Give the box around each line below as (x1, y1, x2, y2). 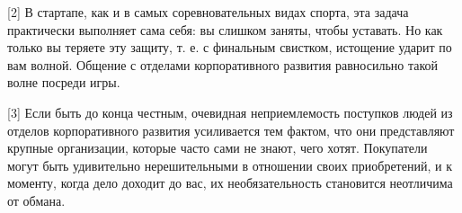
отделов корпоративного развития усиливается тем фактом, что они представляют (7, 120, 455, 139)
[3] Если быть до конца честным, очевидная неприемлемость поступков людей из (7, 102, 453, 121)
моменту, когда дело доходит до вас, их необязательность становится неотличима (7, 173, 453, 192)
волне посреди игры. (7, 73, 120, 92)
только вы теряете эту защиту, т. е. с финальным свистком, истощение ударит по (7, 38, 452, 57)
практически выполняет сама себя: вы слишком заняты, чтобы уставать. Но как (7, 20, 443, 39)
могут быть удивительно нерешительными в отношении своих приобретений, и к (7, 155, 452, 174)
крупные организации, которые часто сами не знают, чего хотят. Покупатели (7, 138, 428, 157)
